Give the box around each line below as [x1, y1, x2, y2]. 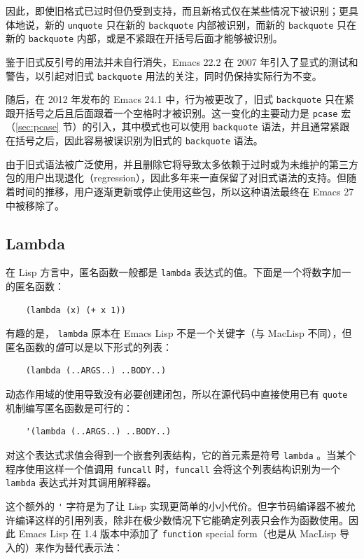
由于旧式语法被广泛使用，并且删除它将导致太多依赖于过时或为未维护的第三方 [6, 156, 358, 171]
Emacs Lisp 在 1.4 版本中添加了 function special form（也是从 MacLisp [18, 526, 337, 541]
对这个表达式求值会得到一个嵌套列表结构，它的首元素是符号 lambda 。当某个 [6, 447, 356, 462]
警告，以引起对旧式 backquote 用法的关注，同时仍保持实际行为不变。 [6, 68, 322, 83]
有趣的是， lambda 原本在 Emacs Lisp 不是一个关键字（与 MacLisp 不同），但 [6, 326, 352, 340]
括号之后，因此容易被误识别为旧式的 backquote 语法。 [15, 133, 263, 148]
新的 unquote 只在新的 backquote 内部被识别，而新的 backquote [44, 17, 334, 32]
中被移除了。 [6, 198, 64, 212]
